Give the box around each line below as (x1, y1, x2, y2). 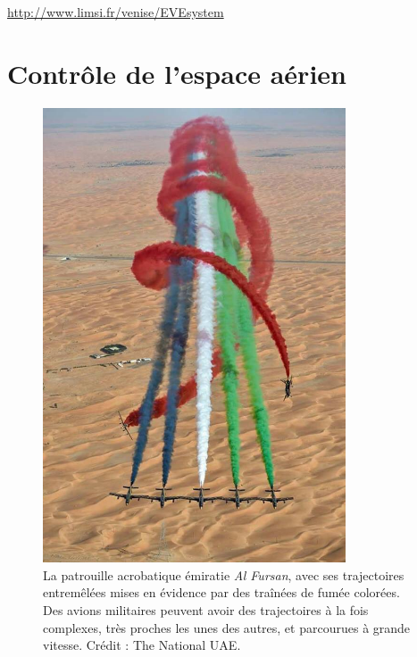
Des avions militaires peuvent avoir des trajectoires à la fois (43, 601, 369, 620)
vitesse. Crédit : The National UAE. (43, 636, 241, 654)
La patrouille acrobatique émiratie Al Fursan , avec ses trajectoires (43, 565, 404, 584)
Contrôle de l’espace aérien (7, 54, 346, 91)
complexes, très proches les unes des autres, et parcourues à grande (43, 618, 411, 636)
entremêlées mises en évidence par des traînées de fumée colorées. (43, 583, 400, 602)
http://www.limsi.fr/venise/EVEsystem (7, 3, 224, 21)
